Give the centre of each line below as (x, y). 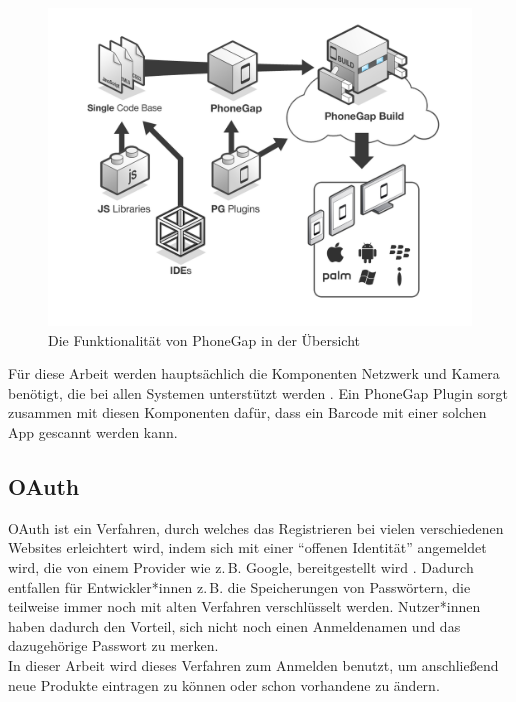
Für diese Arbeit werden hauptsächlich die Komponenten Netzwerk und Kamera (254, 373)
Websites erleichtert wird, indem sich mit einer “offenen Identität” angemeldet (247, 547)
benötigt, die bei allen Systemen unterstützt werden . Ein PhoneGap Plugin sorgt (258, 392)
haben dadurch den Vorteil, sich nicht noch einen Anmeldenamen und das (234, 625)
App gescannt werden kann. (93, 431)
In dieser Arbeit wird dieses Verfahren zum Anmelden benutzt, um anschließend (253, 664)
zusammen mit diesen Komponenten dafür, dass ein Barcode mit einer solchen (247, 412)
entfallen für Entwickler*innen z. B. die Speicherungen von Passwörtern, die (239, 586)
